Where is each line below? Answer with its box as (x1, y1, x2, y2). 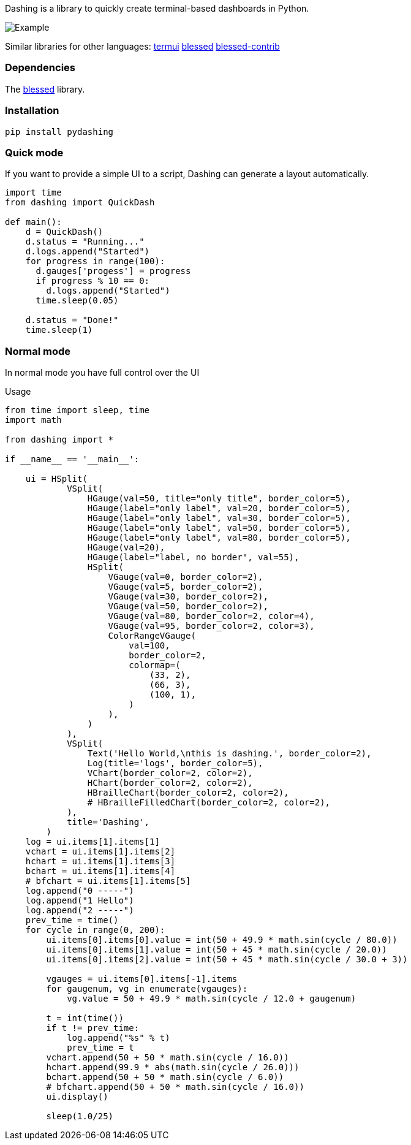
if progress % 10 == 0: (36, 276, 150, 286)
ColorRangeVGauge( (108, 631, 196, 641)
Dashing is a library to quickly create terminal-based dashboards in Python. (5, 3, 309, 13)
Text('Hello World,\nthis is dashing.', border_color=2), (87, 748, 372, 758)
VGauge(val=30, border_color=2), (108, 592, 268, 601)
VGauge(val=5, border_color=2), (108, 582, 263, 592)
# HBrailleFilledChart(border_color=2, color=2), (87, 797, 331, 807)
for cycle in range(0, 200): (25, 925, 165, 935)
